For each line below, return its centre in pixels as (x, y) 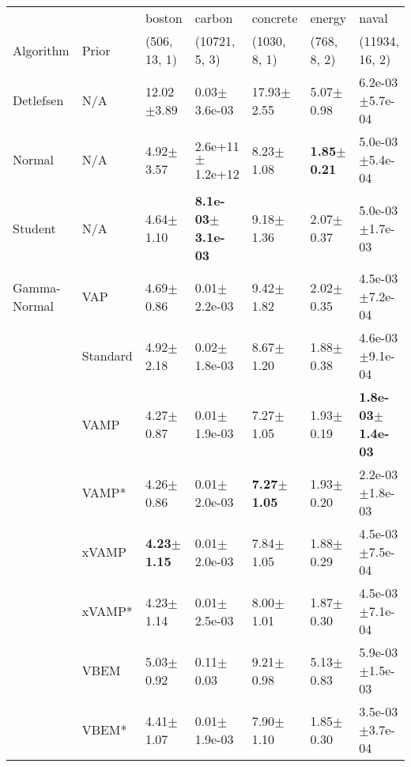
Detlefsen (38, 100)
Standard (107, 355)
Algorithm (41, 50)
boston (164, 18)
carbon (214, 18)
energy (328, 18)
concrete (275, 18)
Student (34, 228)
